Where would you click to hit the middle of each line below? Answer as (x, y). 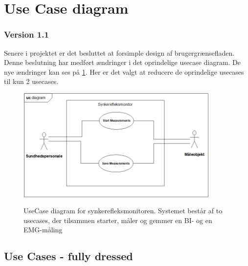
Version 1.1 (26, 34)
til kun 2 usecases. (31, 81)
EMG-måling (43, 230)
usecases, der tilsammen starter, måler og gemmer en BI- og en (118, 220)
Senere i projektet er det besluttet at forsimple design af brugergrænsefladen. (119, 52)
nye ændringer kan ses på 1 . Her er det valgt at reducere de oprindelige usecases (124, 72)
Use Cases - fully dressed (68, 256)
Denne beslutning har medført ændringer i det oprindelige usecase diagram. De (122, 62)
